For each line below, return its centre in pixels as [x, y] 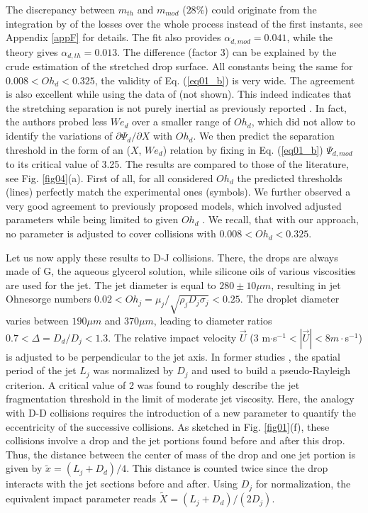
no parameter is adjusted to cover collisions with [111, 233]
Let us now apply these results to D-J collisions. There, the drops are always [172, 257]
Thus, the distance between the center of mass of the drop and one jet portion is [181, 454]
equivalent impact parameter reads [81, 498]
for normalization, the [303, 484]
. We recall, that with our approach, [280, 219]
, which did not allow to [303, 122]
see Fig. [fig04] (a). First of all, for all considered [110, 177]
